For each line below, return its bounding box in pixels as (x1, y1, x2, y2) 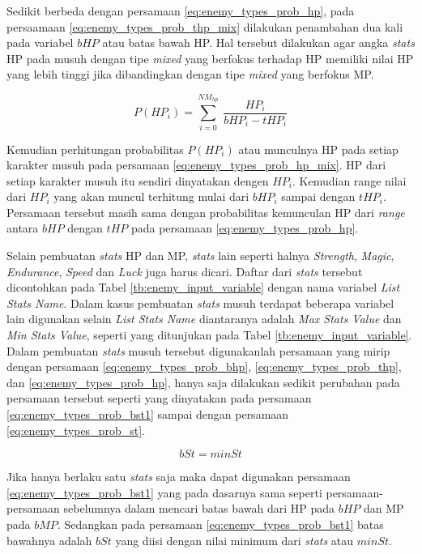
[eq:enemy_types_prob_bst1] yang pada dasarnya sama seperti (6, 484, 322, 501)
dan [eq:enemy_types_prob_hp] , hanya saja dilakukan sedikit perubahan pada (6, 373, 400, 390)
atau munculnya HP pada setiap (238, 140, 399, 157)
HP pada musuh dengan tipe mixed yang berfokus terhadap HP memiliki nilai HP (6, 49, 414, 66)
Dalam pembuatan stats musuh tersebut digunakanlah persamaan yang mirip (6, 342, 390, 359)
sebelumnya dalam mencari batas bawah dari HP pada (63, 500, 335, 517)
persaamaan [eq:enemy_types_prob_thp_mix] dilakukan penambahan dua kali (6, 18, 403, 35)
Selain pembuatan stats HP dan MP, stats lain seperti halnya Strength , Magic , (6, 247, 394, 264)
